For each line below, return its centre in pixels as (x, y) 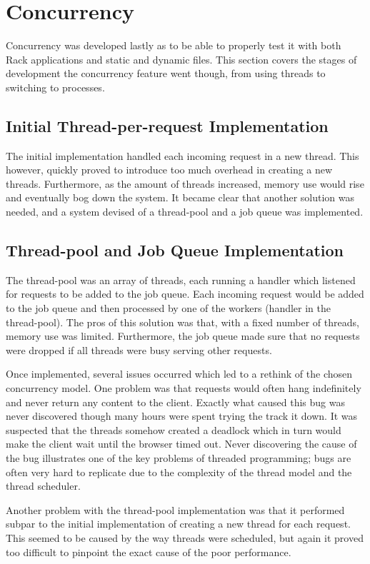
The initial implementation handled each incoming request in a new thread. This (182, 155)
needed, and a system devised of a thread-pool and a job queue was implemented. (185, 212)
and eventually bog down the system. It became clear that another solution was (180, 197)
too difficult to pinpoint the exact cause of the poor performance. (149, 552)
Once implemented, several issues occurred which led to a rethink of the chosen (179, 374)
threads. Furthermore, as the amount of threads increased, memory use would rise (185, 183)
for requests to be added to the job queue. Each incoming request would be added (185, 294)
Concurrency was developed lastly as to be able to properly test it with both (174, 45)
